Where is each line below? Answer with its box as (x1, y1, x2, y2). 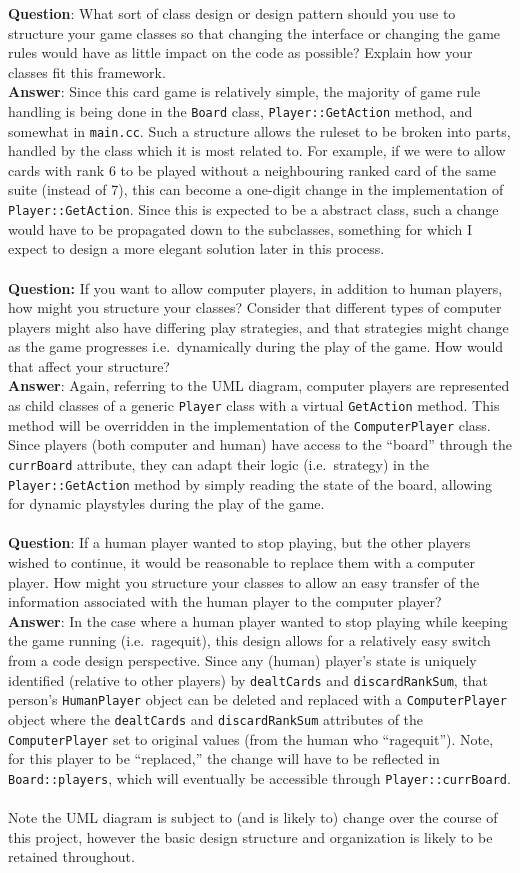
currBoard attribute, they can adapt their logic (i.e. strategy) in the (8, 453, 429, 474)
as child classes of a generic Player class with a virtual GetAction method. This (8, 395, 500, 416)
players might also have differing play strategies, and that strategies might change (8, 316, 509, 337)
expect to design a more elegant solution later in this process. (8, 238, 385, 259)
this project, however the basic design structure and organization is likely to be (8, 826, 493, 847)
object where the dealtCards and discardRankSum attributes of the (8, 708, 424, 729)
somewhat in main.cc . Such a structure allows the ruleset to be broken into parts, (8, 120, 511, 141)
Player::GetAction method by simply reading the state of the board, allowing (8, 473, 493, 494)
